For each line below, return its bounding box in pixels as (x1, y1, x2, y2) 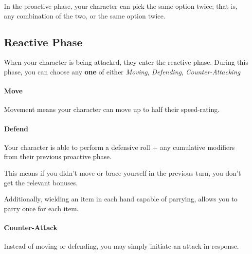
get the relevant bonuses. (4, 177, 78, 187)
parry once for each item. (4, 203, 79, 213)
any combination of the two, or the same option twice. (4, 10, 165, 20)
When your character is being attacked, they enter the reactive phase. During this (4, 57, 248, 67)
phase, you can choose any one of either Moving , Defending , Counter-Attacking (4, 66, 240, 76)
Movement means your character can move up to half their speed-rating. (4, 104, 220, 114)
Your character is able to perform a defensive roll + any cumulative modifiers (4, 142, 235, 152)
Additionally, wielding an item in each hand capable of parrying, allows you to (4, 194, 238, 204)
